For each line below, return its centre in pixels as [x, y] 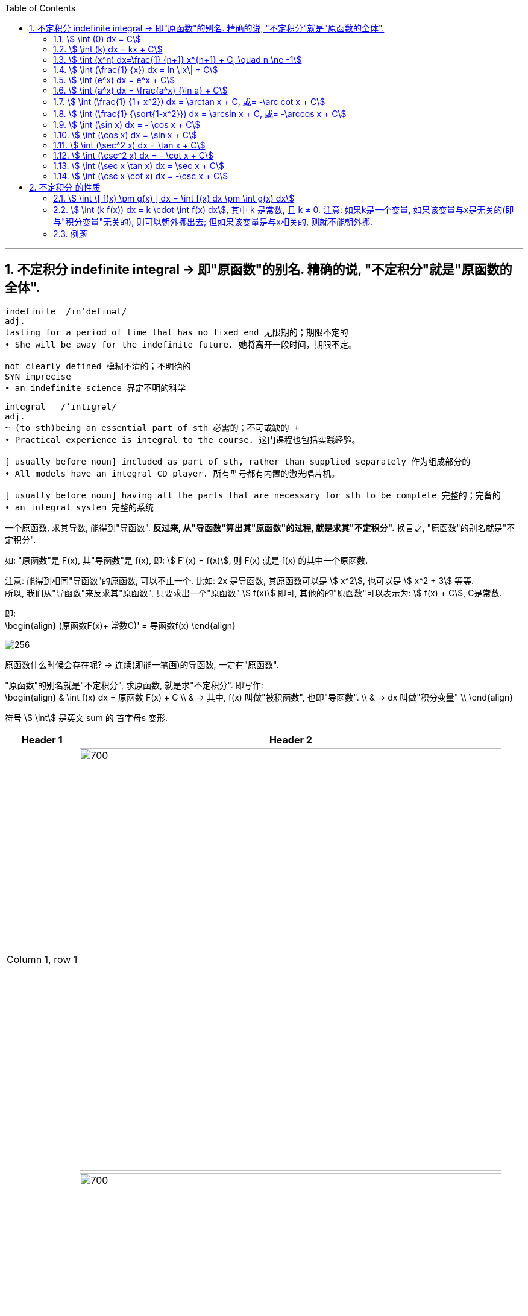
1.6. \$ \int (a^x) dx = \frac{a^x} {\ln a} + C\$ [140, 90]
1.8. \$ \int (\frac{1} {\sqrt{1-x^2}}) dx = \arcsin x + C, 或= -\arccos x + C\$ [200, 114]
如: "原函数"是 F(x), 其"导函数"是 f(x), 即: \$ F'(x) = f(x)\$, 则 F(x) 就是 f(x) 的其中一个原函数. [187, 560]
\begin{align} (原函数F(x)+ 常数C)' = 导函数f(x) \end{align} [120, 625]
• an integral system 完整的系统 [80, 507]
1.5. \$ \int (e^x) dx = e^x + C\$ [114, 80]
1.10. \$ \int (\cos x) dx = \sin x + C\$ [125, 135]
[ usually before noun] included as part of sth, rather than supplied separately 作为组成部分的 [238, 461]
